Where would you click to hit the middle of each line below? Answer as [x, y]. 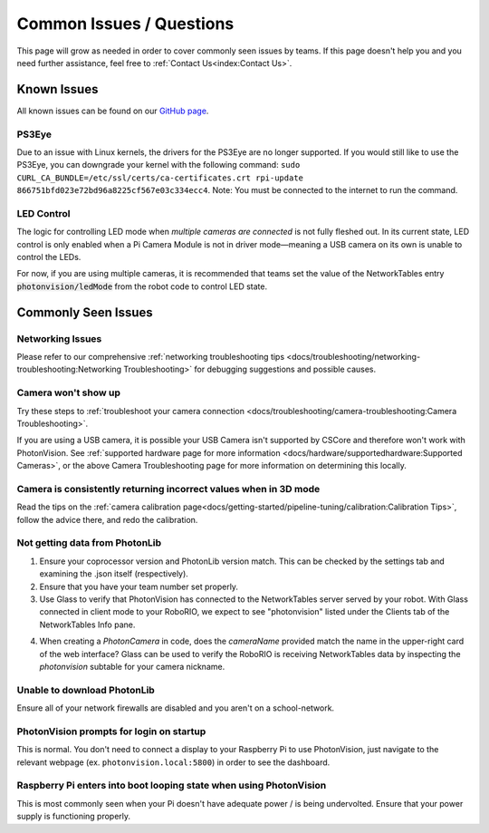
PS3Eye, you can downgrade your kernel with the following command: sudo [158, 165]
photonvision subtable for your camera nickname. [132, 666]
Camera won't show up [69, 392]
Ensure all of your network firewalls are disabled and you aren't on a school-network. [176, 708]
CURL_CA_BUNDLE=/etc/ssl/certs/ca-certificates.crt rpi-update [160, 178]
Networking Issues [59, 338]
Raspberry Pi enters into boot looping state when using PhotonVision [172, 786]
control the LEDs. [49, 257]
